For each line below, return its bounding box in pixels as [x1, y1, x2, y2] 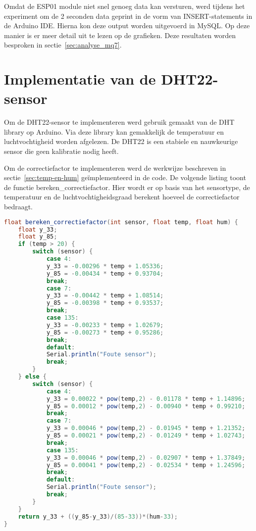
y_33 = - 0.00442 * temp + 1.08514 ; [46, 292, 164, 299]
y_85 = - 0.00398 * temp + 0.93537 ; [46, 299, 164, 307]
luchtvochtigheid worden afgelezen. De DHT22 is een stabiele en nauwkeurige [4, 136, 238, 146]
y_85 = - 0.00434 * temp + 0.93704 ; [46, 270, 164, 277]
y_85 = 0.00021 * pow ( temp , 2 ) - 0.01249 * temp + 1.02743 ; [46, 432, 246, 439]
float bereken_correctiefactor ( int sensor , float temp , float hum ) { [4, 218, 238, 226]
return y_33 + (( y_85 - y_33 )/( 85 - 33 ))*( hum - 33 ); [18, 513, 178, 520]
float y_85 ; [18, 233, 57, 241]
